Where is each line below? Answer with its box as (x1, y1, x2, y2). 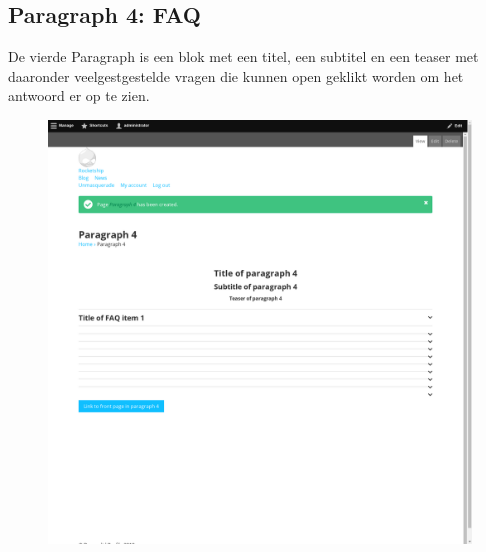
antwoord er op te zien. (8, 85, 150, 106)
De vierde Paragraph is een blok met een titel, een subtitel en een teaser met (8, 46, 479, 67)
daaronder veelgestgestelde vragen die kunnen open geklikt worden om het (8, 65, 464, 86)
